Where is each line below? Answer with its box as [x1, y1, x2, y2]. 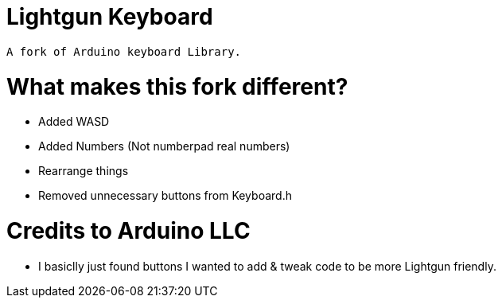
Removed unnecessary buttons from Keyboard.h [38, 189, 292, 203]
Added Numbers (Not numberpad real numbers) [38, 139, 290, 154]
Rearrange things [38, 164, 129, 178]
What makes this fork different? [6, 72, 348, 100]
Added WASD [38, 115, 110, 129]
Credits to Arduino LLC [6, 217, 251, 244]
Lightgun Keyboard [6, 3, 213, 30]
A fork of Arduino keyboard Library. [6, 45, 242, 58]
